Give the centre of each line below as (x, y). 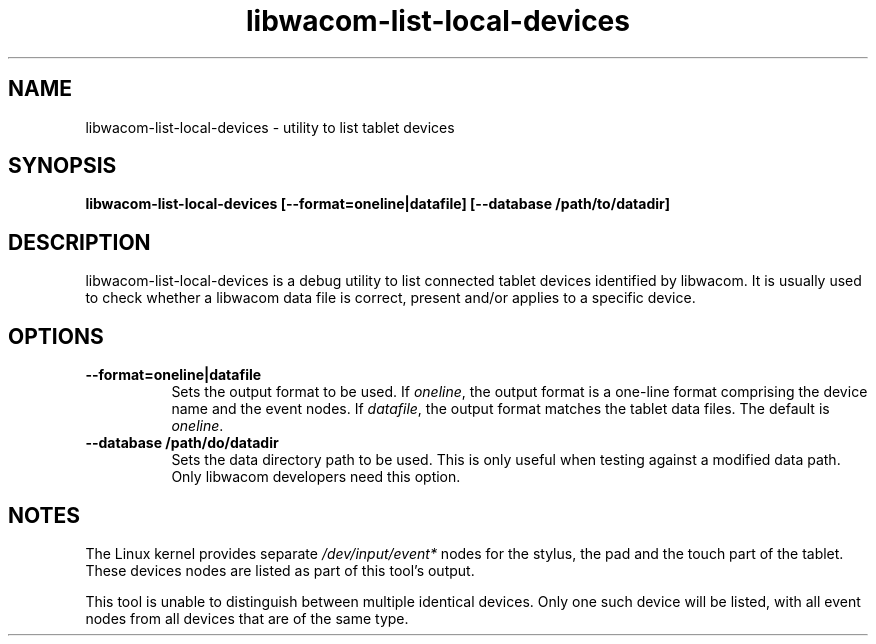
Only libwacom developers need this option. (316, 477)
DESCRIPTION (79, 242)
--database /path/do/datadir (182, 443)
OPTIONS (56, 336)
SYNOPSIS (62, 166)
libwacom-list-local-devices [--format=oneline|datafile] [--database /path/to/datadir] (378, 204)
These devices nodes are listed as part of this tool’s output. (280, 570)
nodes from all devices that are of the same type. (247, 618)
